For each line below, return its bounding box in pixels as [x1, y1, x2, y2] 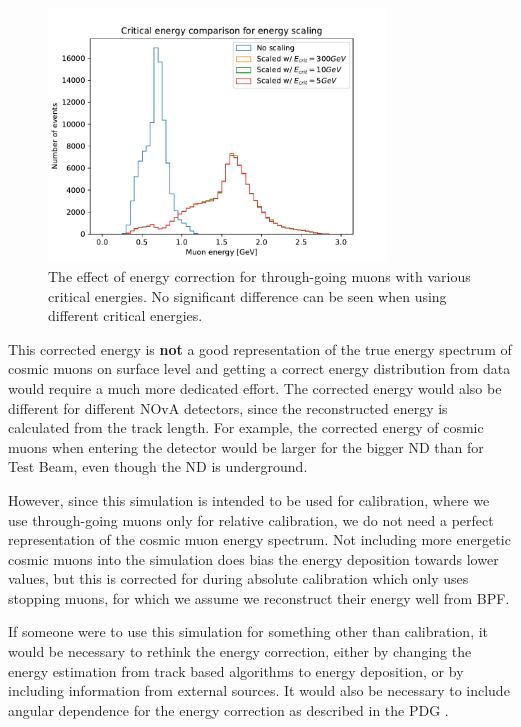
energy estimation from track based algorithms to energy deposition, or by [8, 660, 464, 681]
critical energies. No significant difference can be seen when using [48, 285, 447, 306]
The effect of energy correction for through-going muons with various [48, 265, 471, 286]
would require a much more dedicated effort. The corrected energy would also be [8, 377, 502, 398]
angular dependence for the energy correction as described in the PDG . [8, 699, 449, 720]
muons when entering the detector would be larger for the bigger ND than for [8, 436, 484, 457]
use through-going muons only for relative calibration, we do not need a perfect [8, 509, 494, 530]
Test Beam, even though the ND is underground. [8, 456, 308, 477]
